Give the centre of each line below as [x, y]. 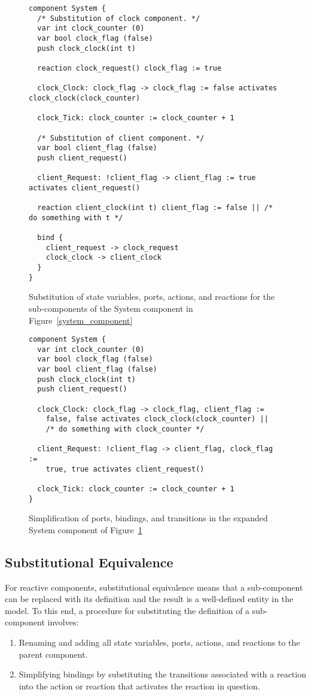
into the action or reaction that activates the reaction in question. [139, 686]
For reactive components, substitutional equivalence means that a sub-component [154, 587]
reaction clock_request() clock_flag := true [129, 68]
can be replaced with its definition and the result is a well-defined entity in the [149, 599]
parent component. [53, 654]
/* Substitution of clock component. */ [119, 18]
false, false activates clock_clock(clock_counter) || [157, 419]
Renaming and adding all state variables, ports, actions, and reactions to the [159, 642]
